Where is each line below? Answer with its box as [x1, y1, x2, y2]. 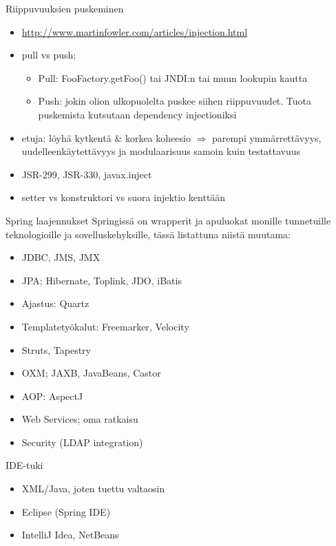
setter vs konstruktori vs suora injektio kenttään [21, 190, 226, 204]
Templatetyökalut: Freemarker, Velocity [21, 319, 189, 333]
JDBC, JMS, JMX [21, 250, 101, 264]
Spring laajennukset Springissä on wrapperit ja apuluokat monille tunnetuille [6, 213, 331, 227]
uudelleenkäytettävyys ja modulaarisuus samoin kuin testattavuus [21, 144, 301, 158]
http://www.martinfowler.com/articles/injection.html [21, 24, 248, 39]
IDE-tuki [6, 458, 43, 472]
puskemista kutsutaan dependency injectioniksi [38, 107, 237, 121]
